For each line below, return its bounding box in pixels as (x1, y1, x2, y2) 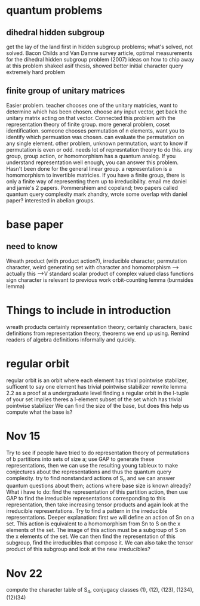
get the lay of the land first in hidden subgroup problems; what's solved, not (6, 43, 193, 50)
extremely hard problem (6, 69, 66, 75)
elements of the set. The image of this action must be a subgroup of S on (6, 527, 186, 534)
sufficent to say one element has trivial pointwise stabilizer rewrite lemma (6, 383, 187, 390)
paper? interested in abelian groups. (6, 196, 95, 204)
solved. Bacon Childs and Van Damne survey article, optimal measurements (6, 50, 193, 57)
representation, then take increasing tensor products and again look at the (6, 501, 189, 508)
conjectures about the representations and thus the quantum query (6, 468, 171, 475)
